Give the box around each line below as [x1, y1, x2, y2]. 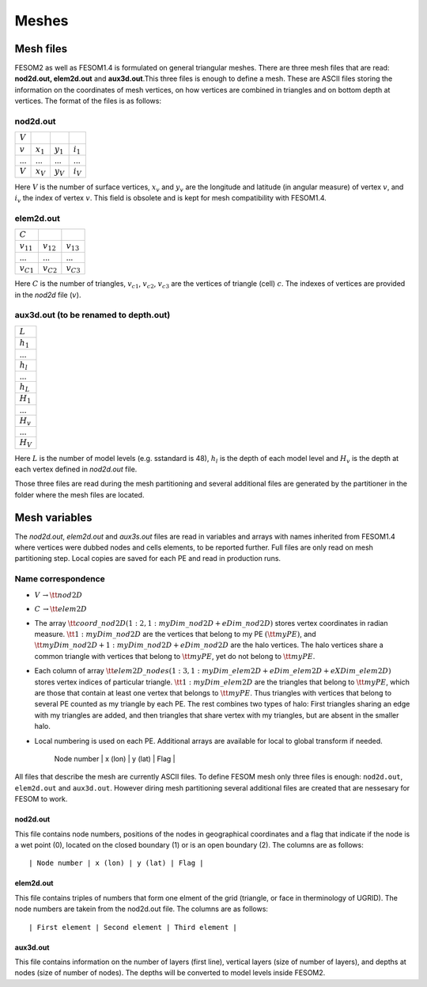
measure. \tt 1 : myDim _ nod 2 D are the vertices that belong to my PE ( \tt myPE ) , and [34, 630, 316, 639]
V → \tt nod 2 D [34, 590, 83, 600]
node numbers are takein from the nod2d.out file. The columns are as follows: [14, 904, 269, 914]
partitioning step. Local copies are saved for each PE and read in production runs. [14, 554, 281, 563]
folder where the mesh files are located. [14, 490, 145, 499]
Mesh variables [14, 511, 93, 524]
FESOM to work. [14, 795, 68, 804]
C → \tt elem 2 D [34, 604, 87, 614]
